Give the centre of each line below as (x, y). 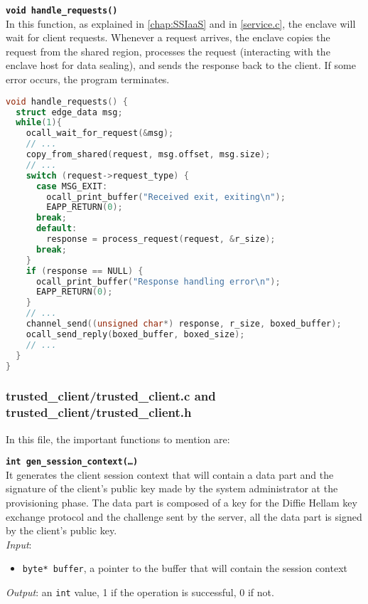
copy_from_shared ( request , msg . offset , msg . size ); (148, 154)
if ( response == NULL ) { (85, 271)
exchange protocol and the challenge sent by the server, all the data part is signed (184, 516)
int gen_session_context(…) (72, 462)
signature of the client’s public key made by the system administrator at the (172, 488)
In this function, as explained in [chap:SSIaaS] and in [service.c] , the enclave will (181, 23)
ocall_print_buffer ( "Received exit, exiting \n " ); (166, 197)
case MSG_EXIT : (72, 186)
